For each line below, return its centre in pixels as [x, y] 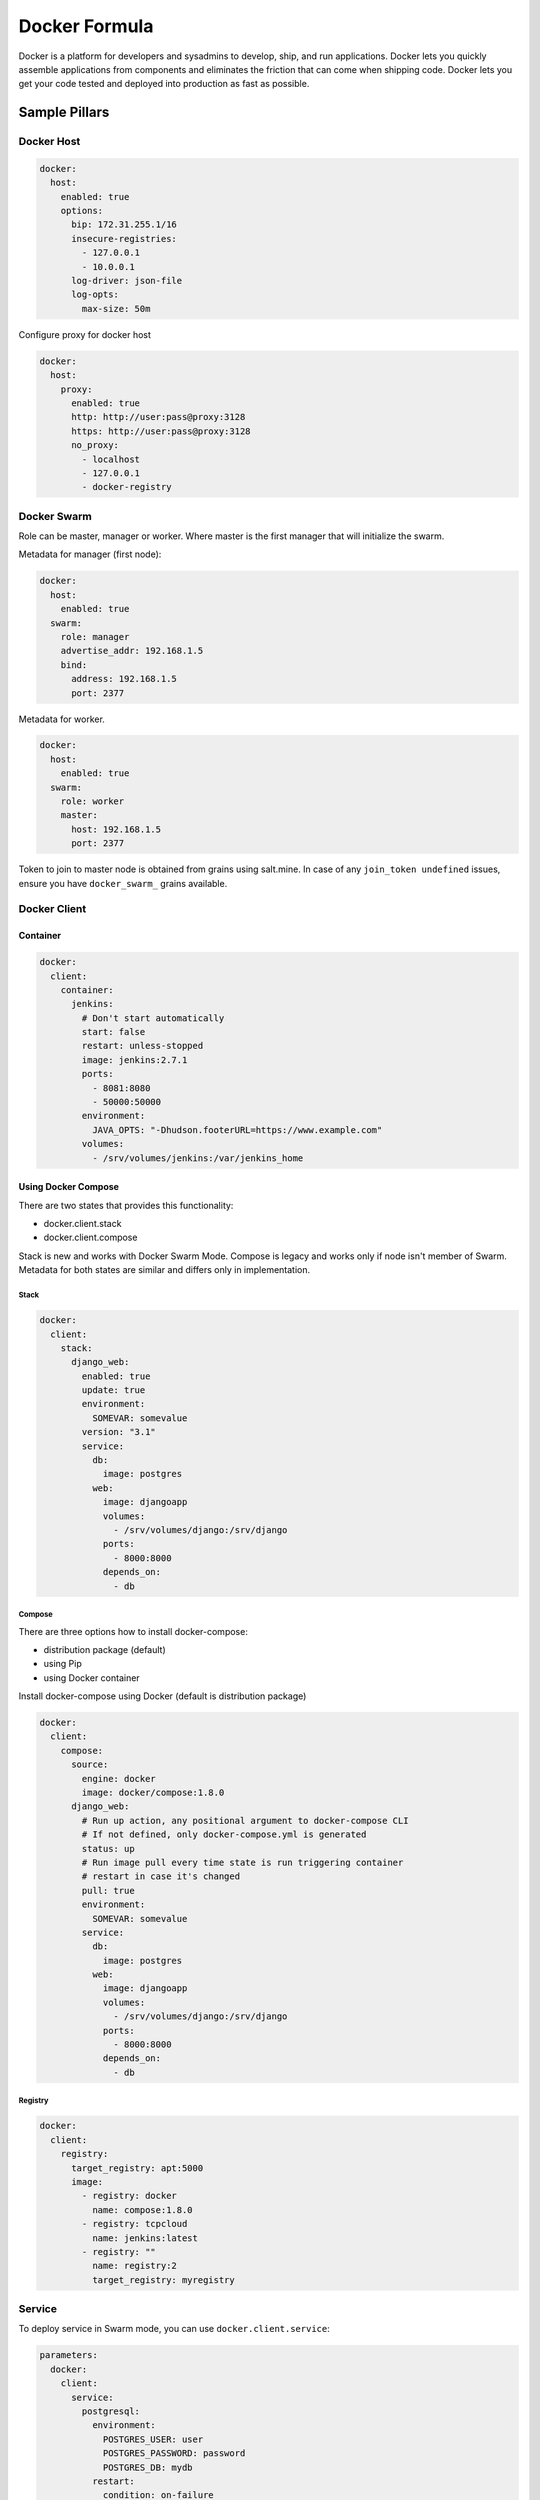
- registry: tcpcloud [134, 2224]
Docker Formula [86, 26]
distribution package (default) [105, 1649]
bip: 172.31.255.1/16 [124, 224]
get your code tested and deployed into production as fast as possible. [164, 84]
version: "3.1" [119, 1432]
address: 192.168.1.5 [124, 679]
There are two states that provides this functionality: [126, 1205]
